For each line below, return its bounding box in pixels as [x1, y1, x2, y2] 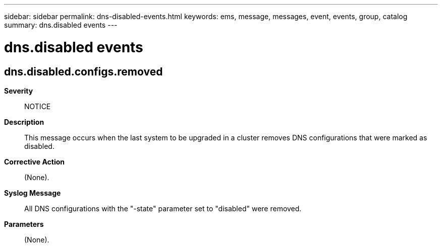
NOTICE [24, 102, 51, 111]
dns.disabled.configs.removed [4, 65, 163, 78]
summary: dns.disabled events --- [4, 21, 118, 29]
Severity [4, 86, 33, 95]
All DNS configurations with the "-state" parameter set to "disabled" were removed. [24, 204, 302, 213]
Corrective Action [4, 157, 65, 166]
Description [4, 117, 44, 126]
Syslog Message [4, 188, 61, 197]
